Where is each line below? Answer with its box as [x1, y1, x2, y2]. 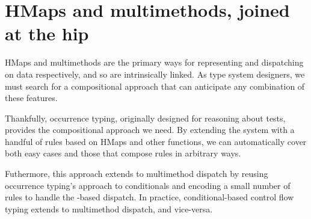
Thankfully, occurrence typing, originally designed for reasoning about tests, [5, 111, 286, 124]
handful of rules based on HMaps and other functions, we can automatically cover [5, 135, 307, 147]
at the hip [5, 21, 89, 46]
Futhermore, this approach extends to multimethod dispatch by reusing [5, 167, 268, 180]
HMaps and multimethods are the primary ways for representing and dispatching [5, 56, 304, 69]
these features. [5, 91, 58, 104]
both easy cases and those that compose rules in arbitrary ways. [5, 147, 241, 159]
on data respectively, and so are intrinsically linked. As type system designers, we [5, 67, 305, 80]
